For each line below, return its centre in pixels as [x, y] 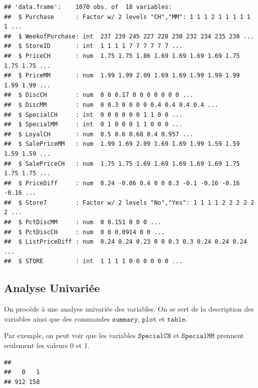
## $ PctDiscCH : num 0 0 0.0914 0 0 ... [85, 232]
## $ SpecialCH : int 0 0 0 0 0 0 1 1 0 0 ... [93, 115]
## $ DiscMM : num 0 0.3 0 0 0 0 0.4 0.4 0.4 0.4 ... [111, 105]
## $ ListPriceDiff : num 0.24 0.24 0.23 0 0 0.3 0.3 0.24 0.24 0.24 [126, 242]
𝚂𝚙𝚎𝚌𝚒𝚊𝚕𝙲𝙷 [154, 336]
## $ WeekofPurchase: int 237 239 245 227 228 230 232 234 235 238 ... [129, 36]
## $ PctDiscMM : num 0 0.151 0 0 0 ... [83, 222]
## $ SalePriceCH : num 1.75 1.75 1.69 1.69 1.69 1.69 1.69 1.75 [122, 164]
